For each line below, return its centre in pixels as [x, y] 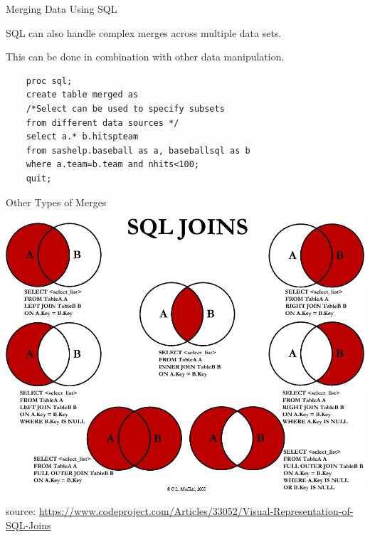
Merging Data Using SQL [62, 9]
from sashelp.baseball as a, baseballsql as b [138, 150]
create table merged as [82, 95]
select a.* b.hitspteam [82, 137]
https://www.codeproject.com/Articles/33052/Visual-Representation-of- [196, 511]
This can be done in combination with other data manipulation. [145, 57]
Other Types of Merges [56, 202]
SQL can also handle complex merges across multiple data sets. [144, 32]
